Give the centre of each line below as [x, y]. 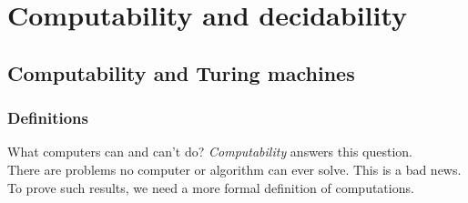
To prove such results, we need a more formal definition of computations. [211, 187]
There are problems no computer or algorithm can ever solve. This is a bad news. [234, 169]
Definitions [48, 118]
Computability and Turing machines [181, 72]
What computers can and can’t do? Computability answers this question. [210, 152]
